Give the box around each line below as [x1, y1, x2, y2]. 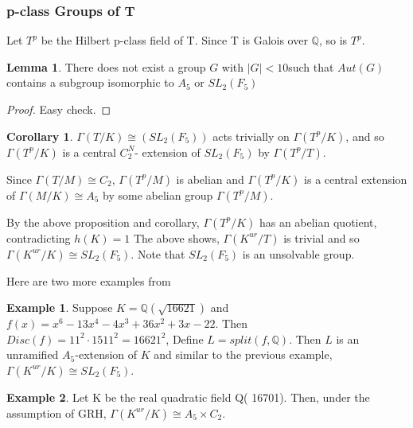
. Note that [131, 245, 185, 262]
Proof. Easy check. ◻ [6, 101, 111, 117]
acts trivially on [212, 127, 290, 144]
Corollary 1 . [6, 127, 73, 144]
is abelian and [176, 170, 244, 187]
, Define [166, 330, 204, 347]
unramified [6, 346, 59, 363]
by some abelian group [103, 186, 213, 203]
